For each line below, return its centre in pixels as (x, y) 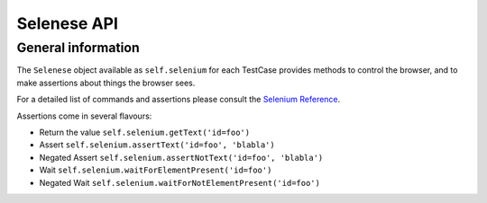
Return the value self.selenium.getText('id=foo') (145, 132)
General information (78, 48)
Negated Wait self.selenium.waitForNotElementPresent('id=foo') (179, 182)
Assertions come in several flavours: (84, 116)
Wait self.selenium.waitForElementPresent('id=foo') (156, 170)
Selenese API (68, 23)
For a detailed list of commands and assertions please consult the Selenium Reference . (179, 100)
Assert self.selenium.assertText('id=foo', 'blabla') (157, 145)
